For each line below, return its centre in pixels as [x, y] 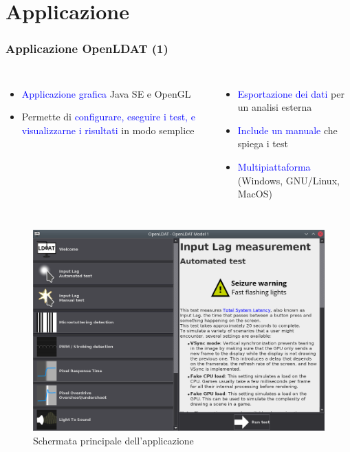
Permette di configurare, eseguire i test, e [108, 117]
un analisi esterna [275, 107]
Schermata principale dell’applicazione [113, 441]
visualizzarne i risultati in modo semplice [108, 130]
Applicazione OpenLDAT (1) [87, 49]
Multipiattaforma [274, 166]
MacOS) [255, 194]
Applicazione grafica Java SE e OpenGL [106, 93]
